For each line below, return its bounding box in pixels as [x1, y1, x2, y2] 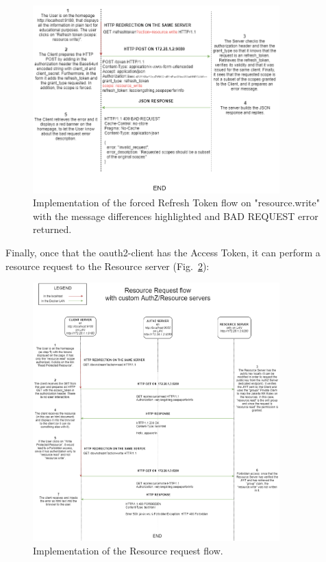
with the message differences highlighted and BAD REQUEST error [33, 208, 318, 223]
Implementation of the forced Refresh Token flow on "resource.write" [33, 195, 320, 210]
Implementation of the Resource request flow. [33, 543, 223, 557]
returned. [33, 222, 72, 236]
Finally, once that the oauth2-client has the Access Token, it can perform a [5, 245, 321, 259]
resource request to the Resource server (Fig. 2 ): [5, 258, 210, 273]
